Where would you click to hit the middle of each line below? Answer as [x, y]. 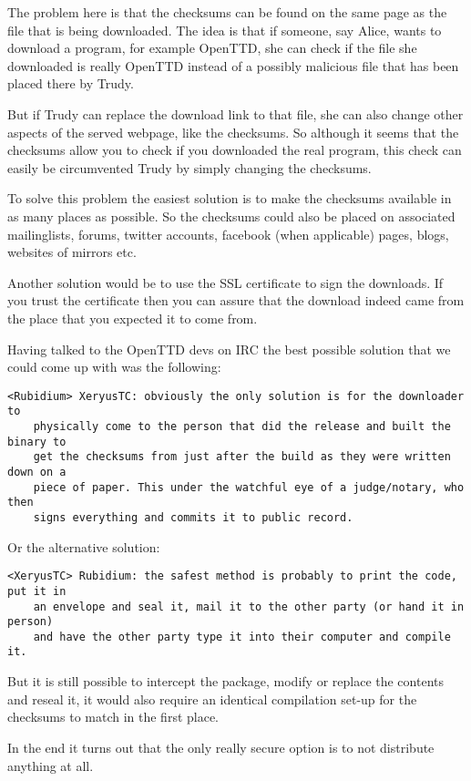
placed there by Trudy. [71, 83]
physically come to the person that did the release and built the [242, 426]
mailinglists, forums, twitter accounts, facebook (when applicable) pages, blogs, [228, 234]
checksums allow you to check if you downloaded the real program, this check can [235, 150]
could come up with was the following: [114, 367]
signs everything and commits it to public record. [193, 517]
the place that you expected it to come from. [133, 318]
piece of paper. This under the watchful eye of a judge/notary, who [249, 487]
